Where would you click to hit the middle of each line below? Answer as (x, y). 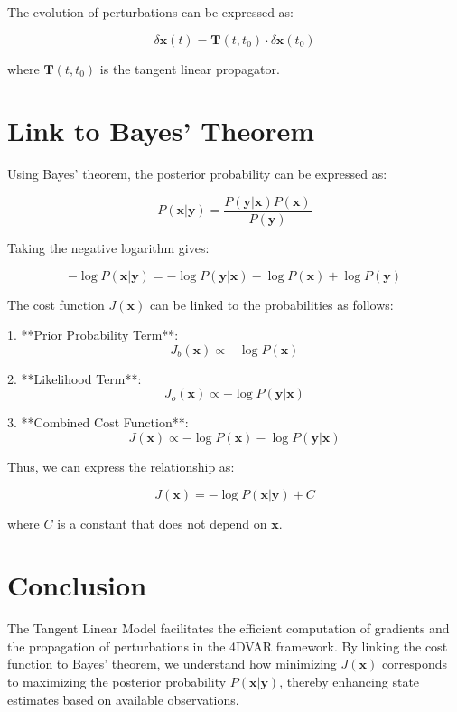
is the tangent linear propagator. (190, 68)
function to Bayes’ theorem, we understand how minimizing (172, 664)
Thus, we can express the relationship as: (121, 466)
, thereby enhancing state (350, 682)
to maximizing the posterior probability (117, 682)
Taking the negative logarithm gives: (108, 247)
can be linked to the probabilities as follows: (271, 304)
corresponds (415, 664)
